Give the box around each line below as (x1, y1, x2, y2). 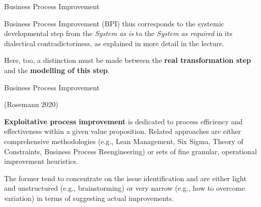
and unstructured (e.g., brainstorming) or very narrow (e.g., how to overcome (4, 183, 245, 193)
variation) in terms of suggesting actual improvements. (4, 192, 174, 203)
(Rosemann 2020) (4, 99, 58, 110)
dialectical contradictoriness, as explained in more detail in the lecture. (4, 38, 224, 48)
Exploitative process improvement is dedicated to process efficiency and (4, 116, 243, 126)
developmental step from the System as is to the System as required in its (4, 28, 233, 39)
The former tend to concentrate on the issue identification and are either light (4, 172, 247, 183)
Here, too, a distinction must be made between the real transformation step (4, 55, 251, 65)
